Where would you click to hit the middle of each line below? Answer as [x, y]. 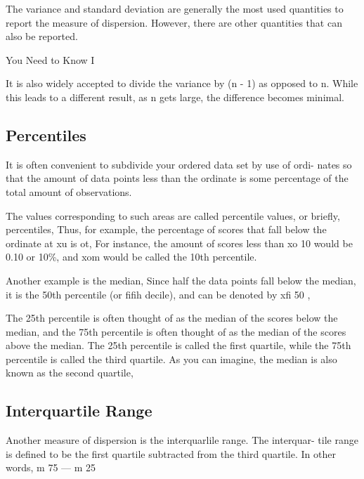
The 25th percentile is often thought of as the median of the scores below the [172, 318]
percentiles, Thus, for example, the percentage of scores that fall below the [166, 229]
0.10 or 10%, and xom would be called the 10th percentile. [131, 257]
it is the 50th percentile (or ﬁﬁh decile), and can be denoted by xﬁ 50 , [158, 294]
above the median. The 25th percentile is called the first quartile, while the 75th [178, 345]
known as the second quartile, [70, 373]
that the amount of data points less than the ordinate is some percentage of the [177, 178]
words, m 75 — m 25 [51, 467]
